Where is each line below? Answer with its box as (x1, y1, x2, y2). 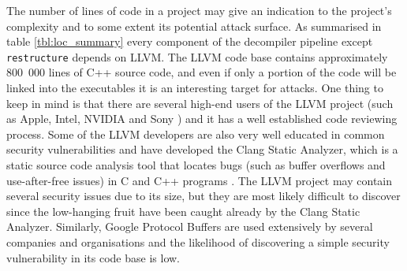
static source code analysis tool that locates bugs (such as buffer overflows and (6, 157, 386, 173)
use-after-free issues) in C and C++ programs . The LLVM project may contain (6, 172, 392, 188)
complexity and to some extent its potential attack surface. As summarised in (6, 17, 382, 34)
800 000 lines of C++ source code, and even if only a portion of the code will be (6, 64, 397, 80)
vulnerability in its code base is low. (6, 249, 180, 265)
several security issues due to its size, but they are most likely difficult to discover (6, 187, 401, 204)
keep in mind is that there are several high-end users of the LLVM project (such (6, 95, 394, 111)
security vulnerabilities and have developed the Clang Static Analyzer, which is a (6, 141, 398, 158)
